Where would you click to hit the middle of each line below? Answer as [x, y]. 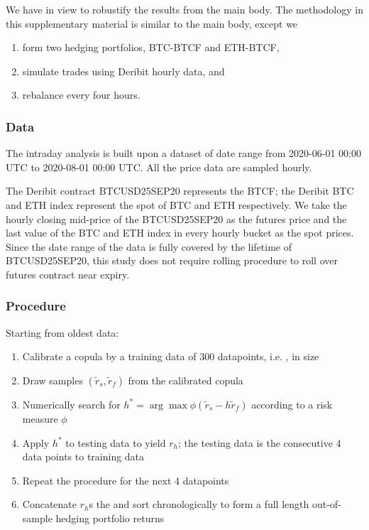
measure [40, 418]
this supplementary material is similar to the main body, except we [152, 23]
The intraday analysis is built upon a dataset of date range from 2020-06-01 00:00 [183, 153]
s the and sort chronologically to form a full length [199, 504]
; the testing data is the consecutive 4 [259, 442]
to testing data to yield [116, 442]
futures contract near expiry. [68, 274]
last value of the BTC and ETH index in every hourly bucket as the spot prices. [180, 233]
